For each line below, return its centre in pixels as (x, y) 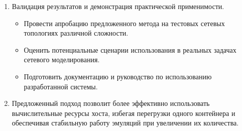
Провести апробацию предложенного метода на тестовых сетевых (124, 23)
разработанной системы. (61, 86)
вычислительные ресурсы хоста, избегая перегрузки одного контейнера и (124, 113)
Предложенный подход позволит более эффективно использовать (111, 103)
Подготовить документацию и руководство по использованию (118, 76)
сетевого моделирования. (62, 59)
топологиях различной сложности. (76, 33)
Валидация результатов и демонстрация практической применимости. (118, 6)
